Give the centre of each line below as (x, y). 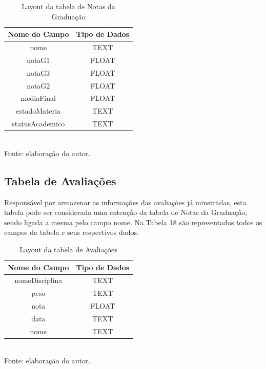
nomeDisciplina (38, 280)
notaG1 (38, 60)
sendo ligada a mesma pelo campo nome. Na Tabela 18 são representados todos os (133, 222)
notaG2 (38, 85)
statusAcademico (38, 124)
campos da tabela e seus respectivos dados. (71, 232)
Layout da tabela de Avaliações (68, 249)
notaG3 (38, 72)
